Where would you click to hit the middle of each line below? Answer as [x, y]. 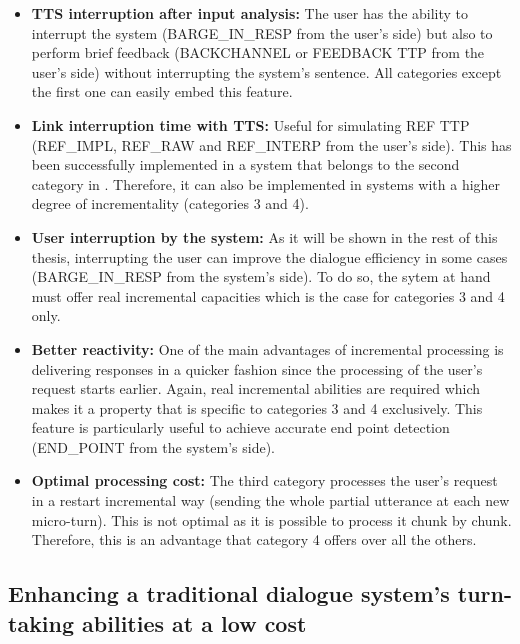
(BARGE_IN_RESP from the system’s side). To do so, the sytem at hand [261, 276]
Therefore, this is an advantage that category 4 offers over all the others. [254, 539]
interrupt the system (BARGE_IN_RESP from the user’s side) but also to [262, 32]
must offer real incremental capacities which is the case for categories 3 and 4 [268, 295]
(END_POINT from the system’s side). [153, 446]
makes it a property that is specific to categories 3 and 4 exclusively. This [257, 407]
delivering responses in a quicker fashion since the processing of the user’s [257, 368]
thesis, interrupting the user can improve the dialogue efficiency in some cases [269, 256]
